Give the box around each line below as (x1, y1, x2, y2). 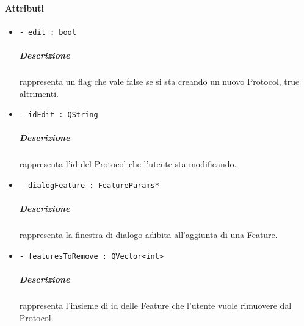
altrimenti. (19, 87, 59, 100)
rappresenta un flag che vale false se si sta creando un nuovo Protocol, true (19, 75, 300, 88)
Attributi (5, 1, 44, 14)
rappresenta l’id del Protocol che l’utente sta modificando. (19, 158, 237, 170)
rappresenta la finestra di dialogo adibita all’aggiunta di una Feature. (19, 228, 278, 241)
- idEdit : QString (19, 110, 98, 120)
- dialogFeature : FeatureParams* (19, 181, 159, 190)
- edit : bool (19, 27, 76, 37)
